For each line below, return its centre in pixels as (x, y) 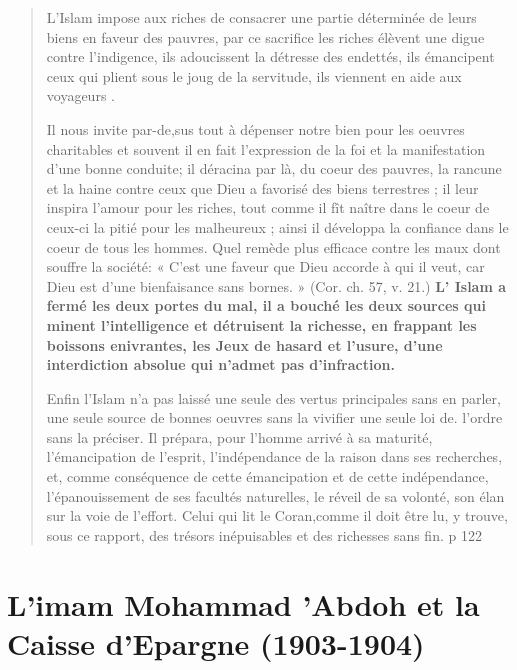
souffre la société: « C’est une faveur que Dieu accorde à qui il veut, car (265, 266)
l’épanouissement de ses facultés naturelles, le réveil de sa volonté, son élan (275, 495)
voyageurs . (80, 95)
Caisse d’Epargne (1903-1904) (216, 642)
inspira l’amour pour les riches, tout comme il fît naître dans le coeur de (268, 207)
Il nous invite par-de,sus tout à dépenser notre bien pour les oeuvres (255, 128)
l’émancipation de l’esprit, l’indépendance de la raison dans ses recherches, (274, 456)
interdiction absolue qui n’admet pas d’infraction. (220, 364)
